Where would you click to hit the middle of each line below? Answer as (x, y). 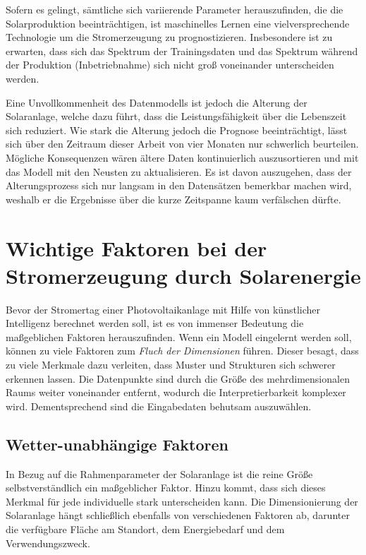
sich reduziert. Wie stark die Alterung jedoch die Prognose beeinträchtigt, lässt (177, 130)
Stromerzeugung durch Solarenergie (183, 275)
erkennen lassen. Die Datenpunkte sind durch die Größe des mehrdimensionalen (178, 378)
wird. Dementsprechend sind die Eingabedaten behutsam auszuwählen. (159, 406)
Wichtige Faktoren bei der (136, 247)
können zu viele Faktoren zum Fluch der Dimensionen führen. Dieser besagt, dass (182, 351)
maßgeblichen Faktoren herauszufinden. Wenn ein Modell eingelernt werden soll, (179, 336)
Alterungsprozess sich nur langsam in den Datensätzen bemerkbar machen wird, (179, 185)
